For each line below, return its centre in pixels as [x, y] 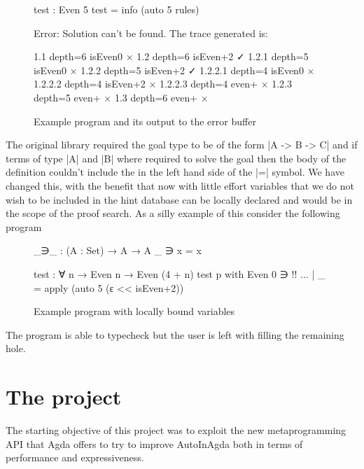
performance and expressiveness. [75, 457]
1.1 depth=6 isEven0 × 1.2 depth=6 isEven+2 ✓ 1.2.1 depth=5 [171, 56]
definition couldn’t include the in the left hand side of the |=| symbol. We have [175, 172]
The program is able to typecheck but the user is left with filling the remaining [175, 334]
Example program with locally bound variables [134, 311]
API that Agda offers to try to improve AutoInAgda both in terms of [154, 443]
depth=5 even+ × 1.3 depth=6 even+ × [121, 97]
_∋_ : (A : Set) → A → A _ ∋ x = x [118, 250]
